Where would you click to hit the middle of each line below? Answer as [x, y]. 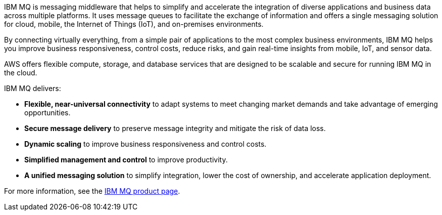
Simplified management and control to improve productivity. [126, 160]
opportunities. [47, 113]
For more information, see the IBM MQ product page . [92, 191]
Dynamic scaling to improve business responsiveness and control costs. [145, 144]
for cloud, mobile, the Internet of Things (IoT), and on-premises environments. [134, 24]
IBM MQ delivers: [33, 88]
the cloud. [21, 73]
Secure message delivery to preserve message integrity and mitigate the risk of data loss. [175, 128]
